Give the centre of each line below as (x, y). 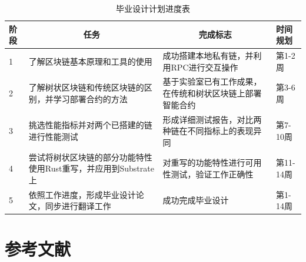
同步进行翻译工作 (78, 206)
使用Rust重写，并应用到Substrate (91, 168)
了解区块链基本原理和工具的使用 (90, 61)
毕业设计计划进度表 (153, 8)
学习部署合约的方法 (90, 98)
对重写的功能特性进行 (204, 162)
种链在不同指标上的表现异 (212, 131)
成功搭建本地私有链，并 (208, 56)
